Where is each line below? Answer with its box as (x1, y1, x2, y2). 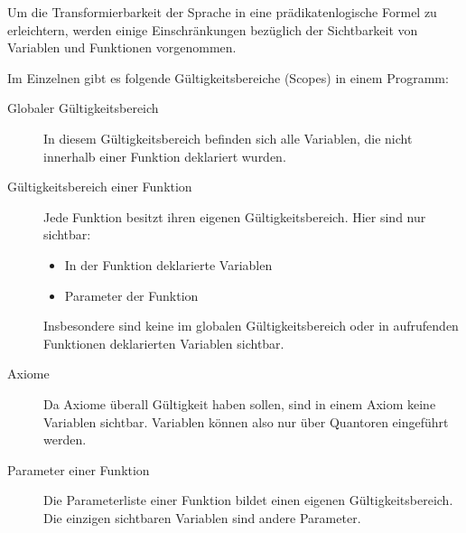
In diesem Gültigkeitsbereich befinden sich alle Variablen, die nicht (43, 128, 413, 147)
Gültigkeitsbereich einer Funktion (7, 177, 192, 196)
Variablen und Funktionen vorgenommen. (7, 38, 237, 57)
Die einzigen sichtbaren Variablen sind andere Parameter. (43, 508, 361, 527)
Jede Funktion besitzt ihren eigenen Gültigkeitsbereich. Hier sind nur (43, 207, 426, 226)
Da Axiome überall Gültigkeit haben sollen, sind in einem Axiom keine (43, 394, 436, 413)
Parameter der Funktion (64, 285, 199, 304)
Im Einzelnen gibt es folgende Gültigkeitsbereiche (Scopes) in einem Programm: (7, 68, 449, 87)
